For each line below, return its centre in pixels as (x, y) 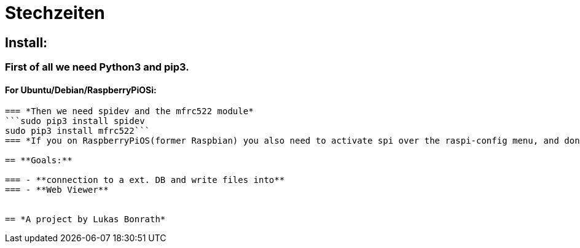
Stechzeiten (55, 13)
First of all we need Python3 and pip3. (97, 67)
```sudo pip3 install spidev (75, 121)
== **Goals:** (39, 161)
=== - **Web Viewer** (57, 190)
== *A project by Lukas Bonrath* (85, 219)
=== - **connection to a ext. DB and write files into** (145, 180)
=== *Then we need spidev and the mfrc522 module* (129, 111)
